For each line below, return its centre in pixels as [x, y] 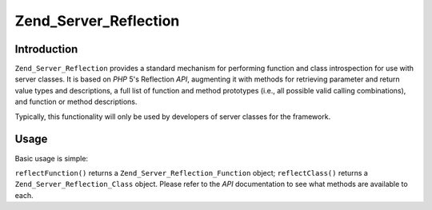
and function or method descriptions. [76, 102]
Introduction [46, 49]
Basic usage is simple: [51, 158]
